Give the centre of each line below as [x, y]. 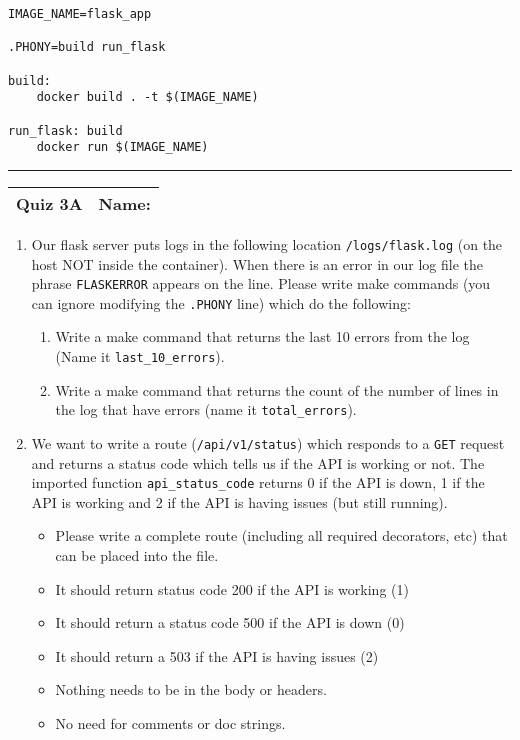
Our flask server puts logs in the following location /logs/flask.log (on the [267, 243]
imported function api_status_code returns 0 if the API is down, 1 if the [258, 482]
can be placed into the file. [137, 555]
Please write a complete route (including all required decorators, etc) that [281, 535]
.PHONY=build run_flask [87, 47]
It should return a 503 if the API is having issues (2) [217, 655]
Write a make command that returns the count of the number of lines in [277, 389]
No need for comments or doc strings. [170, 723]
